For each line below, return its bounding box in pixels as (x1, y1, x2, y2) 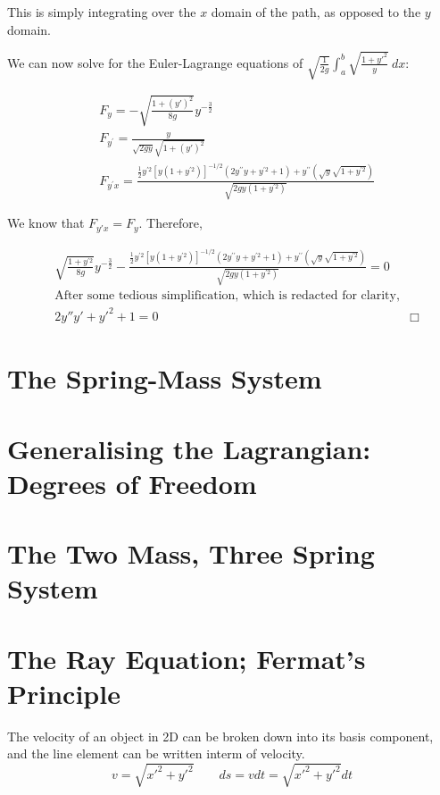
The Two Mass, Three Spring (7, 535, 375, 572)
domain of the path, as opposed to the (211, 3, 421, 21)
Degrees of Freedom (7, 464, 257, 501)
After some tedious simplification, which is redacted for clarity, (54, 289, 400, 303)
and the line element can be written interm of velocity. (7, 744, 305, 763)
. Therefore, (138, 213, 203, 232)
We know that (7, 213, 85, 232)
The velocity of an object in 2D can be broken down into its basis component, (7, 726, 434, 745)
